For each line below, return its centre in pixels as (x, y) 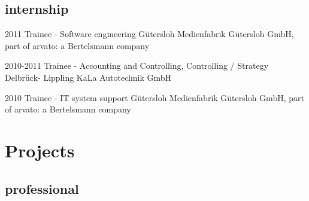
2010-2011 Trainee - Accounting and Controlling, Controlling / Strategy (137, 66)
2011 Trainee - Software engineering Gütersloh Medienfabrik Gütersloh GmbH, (149, 34)
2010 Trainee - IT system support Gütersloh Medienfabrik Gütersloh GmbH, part (154, 97)
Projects (40, 150)
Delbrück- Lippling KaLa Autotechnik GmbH (88, 77)
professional (42, 188)
